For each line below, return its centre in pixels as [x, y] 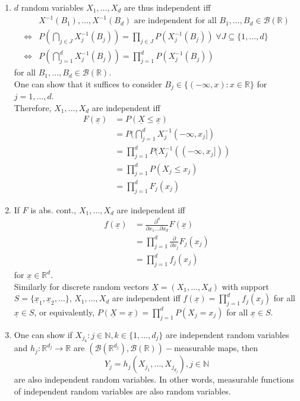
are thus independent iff [167, 7]
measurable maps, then [216, 348]
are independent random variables [227, 334]
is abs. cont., [53, 209]
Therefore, [33, 107]
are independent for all [175, 21]
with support [245, 286]
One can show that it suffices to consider [88, 83]
